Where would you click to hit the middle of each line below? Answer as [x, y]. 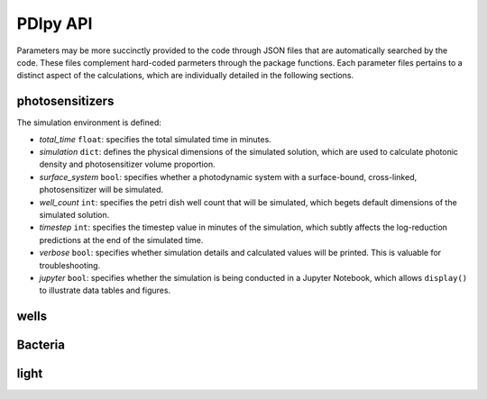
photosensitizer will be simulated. [101, 190]
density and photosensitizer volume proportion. [127, 164]
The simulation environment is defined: [89, 122]
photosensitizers [65, 101]
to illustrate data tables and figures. [105, 290]
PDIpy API [55, 23]
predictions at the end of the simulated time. [121, 240]
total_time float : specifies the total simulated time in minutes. [156, 139]
